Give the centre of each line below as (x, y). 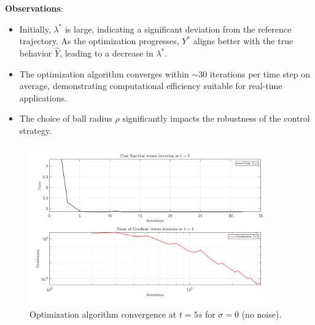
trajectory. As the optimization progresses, (99, 41)
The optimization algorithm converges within (104, 73)
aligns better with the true (243, 41)
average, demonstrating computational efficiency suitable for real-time (151, 86)
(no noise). (262, 314)
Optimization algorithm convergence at (103, 314)
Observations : (34, 8)
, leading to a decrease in (107, 53)
